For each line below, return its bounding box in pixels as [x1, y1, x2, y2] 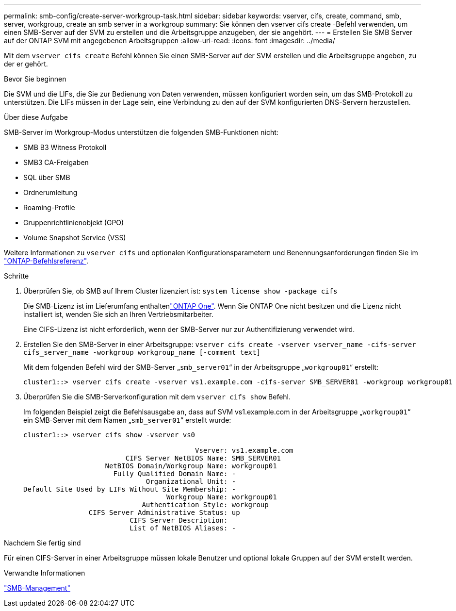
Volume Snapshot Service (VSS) [23, 233, 126, 242]
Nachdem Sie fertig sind [4, 539, 81, 547]
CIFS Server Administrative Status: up [88, 509, 240, 516]
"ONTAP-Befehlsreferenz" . [4, 257, 89, 265]
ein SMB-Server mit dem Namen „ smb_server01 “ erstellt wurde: [23, 416, 231, 424]
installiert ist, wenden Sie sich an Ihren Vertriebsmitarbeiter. [23, 310, 213, 318]
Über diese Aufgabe [4, 113, 68, 121]
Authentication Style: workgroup [142, 501, 269, 509]
